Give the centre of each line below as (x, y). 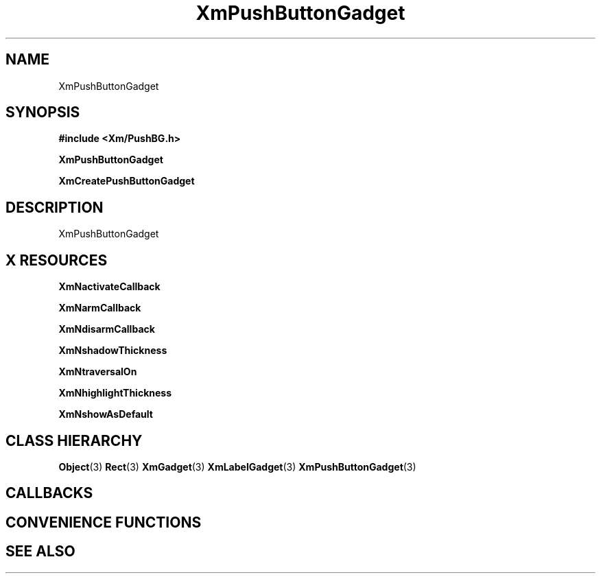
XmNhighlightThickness (115, 393)
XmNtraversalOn (98, 372)
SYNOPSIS (43, 113)
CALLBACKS (49, 493)
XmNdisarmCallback (107, 329)
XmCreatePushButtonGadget (127, 181)
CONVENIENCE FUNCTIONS (104, 522)
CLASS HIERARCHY (74, 440)
